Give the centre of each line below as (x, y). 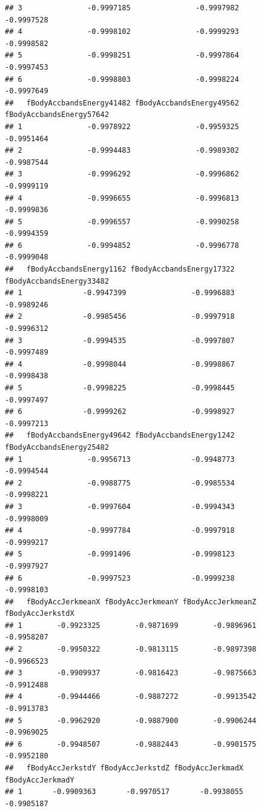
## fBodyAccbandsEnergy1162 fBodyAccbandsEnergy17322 (120, 269)
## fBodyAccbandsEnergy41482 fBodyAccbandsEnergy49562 (122, 103)
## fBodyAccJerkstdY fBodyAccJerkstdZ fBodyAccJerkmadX (124, 768)
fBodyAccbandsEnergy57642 (57, 115)
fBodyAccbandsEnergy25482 (57, 447)
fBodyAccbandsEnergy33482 (57, 281)
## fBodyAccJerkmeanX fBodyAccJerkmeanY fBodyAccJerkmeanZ (131, 602)
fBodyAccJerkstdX (40, 614)
